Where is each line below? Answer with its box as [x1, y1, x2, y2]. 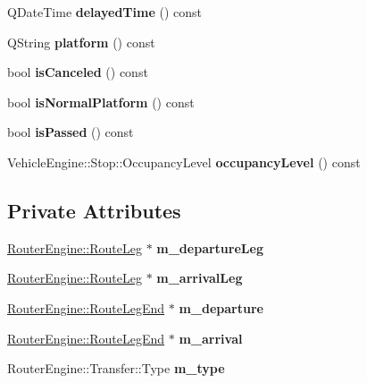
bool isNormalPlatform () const [7, 92, 195, 111]
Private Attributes [7, 196, 181, 224]
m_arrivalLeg [156, 268, 243, 287]
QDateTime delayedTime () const [7, 3, 202, 21]
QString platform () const [7, 32, 155, 51]
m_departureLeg [156, 238, 263, 257]
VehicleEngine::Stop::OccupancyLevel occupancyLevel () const [7, 152, 361, 171]
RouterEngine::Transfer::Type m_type [7, 359, 225, 378]
